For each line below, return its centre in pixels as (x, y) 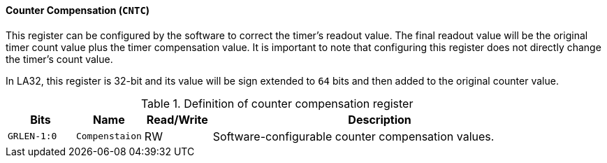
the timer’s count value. (59, 59)
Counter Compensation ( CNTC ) (78, 10)
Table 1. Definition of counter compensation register (277, 103)
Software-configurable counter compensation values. (353, 136)
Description (380, 119)
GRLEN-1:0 (32, 136)
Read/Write (177, 119)
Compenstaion (109, 136)
